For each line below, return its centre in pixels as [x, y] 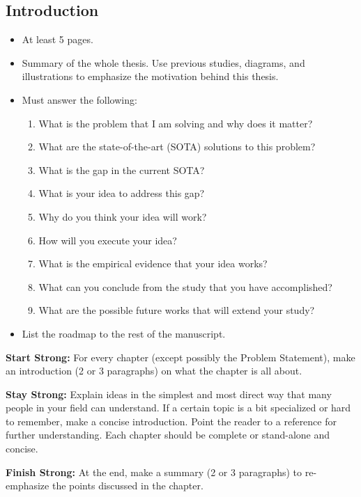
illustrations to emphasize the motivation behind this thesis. [150, 76]
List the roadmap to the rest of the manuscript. [124, 333]
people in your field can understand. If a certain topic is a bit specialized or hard [178, 408]
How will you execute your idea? [108, 240]
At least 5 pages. [57, 39]
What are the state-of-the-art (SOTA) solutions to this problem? [177, 147]
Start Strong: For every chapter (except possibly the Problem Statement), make [180, 357]
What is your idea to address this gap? [122, 193]
